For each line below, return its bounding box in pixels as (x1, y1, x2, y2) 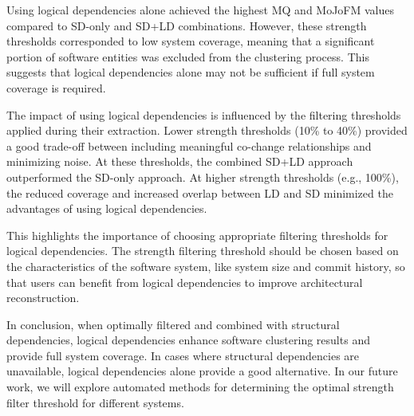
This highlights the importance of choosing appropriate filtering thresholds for (6, 226, 388, 243)
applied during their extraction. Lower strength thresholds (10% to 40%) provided (6, 122, 408, 139)
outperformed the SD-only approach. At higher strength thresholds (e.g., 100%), (6, 168, 399, 185)
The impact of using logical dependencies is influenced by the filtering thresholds (6, 106, 401, 123)
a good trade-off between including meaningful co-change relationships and (6, 137, 372, 154)
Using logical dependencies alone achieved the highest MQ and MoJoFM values (6, 2, 395, 18)
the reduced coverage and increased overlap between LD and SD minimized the (6, 184, 393, 201)
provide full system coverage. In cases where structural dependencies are (6, 347, 360, 363)
